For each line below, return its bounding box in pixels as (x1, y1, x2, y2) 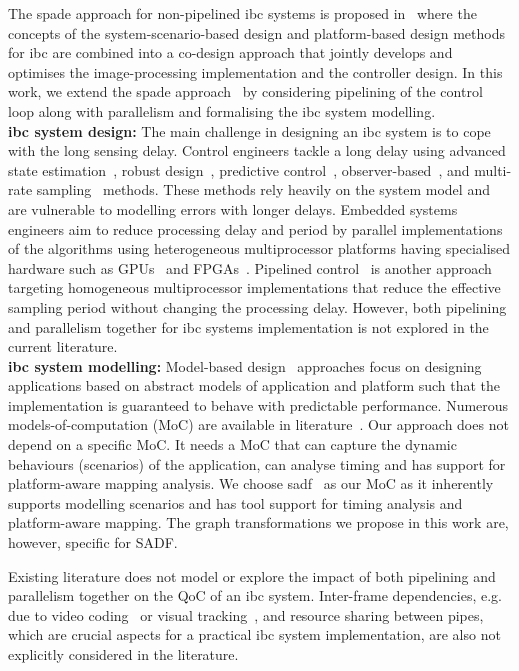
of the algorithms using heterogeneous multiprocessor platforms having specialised (8, 238, 511, 259)
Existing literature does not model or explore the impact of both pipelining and (8, 565, 496, 586)
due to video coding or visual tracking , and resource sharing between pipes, (8, 604, 484, 625)
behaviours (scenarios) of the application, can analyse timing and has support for (8, 453, 506, 474)
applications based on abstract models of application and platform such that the (8, 375, 501, 396)
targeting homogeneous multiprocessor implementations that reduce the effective (8, 277, 501, 298)
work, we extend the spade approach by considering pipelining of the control (8, 81, 483, 102)
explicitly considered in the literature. (8, 644, 239, 664)
